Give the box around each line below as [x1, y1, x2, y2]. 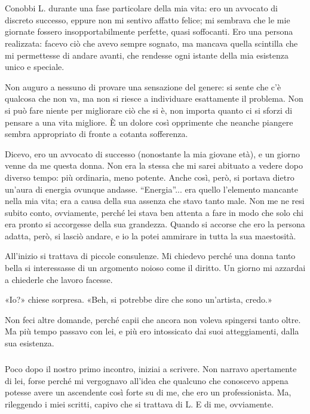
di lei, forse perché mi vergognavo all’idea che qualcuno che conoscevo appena [5, 374, 288, 386]
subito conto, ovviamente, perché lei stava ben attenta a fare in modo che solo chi [5, 206, 303, 218]
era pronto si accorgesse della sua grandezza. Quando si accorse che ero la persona [5, 218, 305, 230]
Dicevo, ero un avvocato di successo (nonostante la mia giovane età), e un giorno [5, 147, 300, 160]
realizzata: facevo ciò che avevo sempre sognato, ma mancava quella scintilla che [5, 36, 298, 49]
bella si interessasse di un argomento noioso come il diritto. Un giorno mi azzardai [5, 261, 306, 274]
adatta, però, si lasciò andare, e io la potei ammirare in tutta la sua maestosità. [5, 229, 296, 242]
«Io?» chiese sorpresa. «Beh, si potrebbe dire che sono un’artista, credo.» [5, 293, 272, 306]
